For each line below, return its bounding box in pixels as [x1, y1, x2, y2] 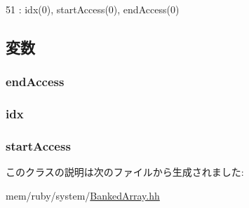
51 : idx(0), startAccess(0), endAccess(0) [6, 2, 180, 16]
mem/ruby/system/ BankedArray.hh [6, 188, 160, 202]
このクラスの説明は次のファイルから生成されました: [6, 165, 244, 179]
